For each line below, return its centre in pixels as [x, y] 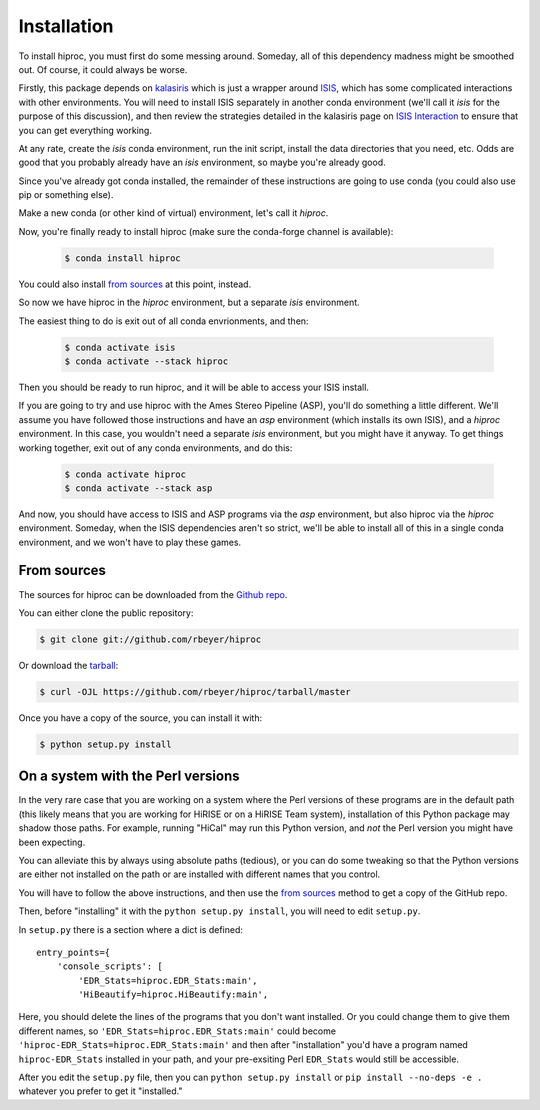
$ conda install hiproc [123, 258]
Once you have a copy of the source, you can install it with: [140, 717]
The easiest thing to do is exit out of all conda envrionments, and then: [163, 321]
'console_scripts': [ [110, 966]
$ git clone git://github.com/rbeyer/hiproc [150, 639]
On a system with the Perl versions [129, 776]
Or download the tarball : [68, 665]
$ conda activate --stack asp [138, 488]
